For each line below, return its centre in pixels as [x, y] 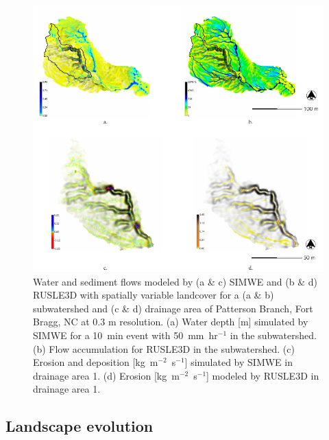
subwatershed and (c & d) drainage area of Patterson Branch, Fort [173, 308]
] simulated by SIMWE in [239, 362]
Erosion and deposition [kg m [96, 362]
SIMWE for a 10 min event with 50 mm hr [125, 335]
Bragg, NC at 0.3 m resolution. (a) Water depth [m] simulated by [171, 322]
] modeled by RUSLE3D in [263, 375]
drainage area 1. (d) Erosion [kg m [106, 375]
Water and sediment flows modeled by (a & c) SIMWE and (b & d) [175, 281]
